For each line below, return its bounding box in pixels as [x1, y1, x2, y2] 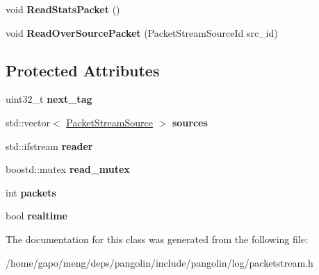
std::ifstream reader [6, 138, 93, 153]
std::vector [6, 115, 50, 129]
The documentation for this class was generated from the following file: [6, 231, 308, 246]
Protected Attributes [6, 59, 160, 81]
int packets [6, 185, 56, 199]
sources [172, 115, 208, 129]
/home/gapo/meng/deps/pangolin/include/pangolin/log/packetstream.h [6, 255, 313, 269]
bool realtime [6, 208, 67, 223]
